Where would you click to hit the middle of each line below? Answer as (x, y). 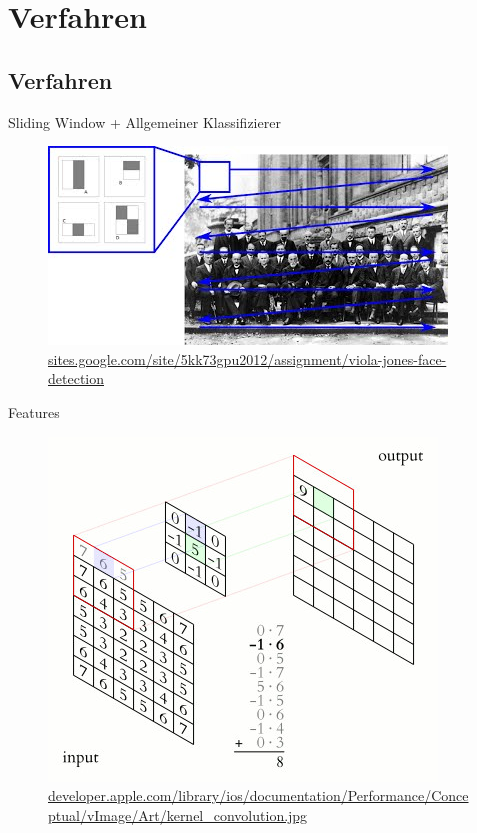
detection (76, 378)
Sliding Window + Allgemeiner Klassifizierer (144, 121)
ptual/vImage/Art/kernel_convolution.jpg (178, 814)
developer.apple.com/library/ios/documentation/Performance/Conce (258, 795)
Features (34, 411)
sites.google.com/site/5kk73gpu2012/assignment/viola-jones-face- (247, 358)
